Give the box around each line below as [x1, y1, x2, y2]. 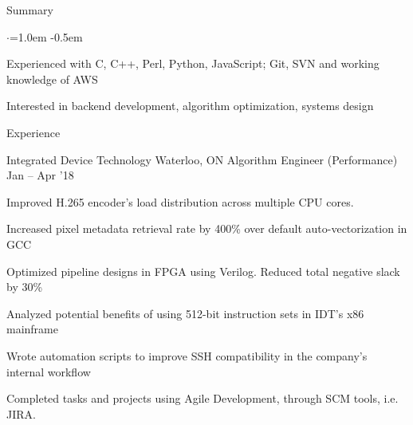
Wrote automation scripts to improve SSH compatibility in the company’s [6, 347, 368, 364]
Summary [6, 2, 53, 18]
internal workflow [6, 363, 91, 380]
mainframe [6, 321, 58, 337]
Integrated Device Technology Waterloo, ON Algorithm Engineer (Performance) [6, 151, 398, 167]
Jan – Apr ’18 [6, 167, 74, 183]
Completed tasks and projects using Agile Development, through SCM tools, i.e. [6, 390, 399, 407]
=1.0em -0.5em [9, 28, 83, 45]
